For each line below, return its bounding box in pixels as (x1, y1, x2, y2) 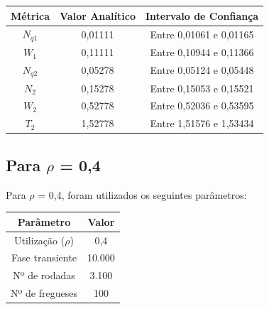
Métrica (11, 8, 50, 23)
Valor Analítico (60, 8, 136, 23)
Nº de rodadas (13, 268, 75, 283)
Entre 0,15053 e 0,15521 (150, 80, 254, 95)
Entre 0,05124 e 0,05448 (150, 63, 254, 77)
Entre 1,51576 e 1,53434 (150, 116, 254, 131)
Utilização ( (14, 232, 65, 247)
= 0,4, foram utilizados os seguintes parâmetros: (38, 187, 247, 202)
